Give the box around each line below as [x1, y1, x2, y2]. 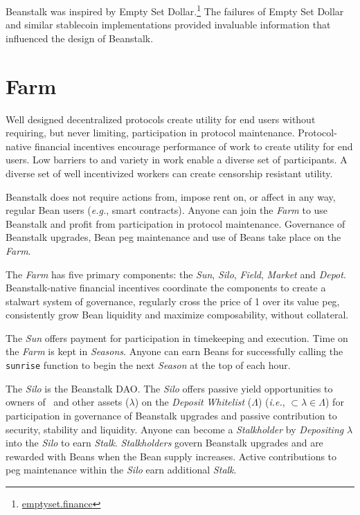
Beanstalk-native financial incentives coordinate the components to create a [6, 280, 326, 295]
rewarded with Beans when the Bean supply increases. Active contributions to [6, 449, 337, 463]
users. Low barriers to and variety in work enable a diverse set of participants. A [6, 152, 348, 167]
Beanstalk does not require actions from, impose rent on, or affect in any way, [6, 189, 336, 204]
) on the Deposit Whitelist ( [134, 395, 252, 409]
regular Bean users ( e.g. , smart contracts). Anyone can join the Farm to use [6, 203, 328, 217]
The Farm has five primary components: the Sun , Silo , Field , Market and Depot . [6, 266, 346, 281]
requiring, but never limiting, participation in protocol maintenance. [6, 125, 295, 140]
